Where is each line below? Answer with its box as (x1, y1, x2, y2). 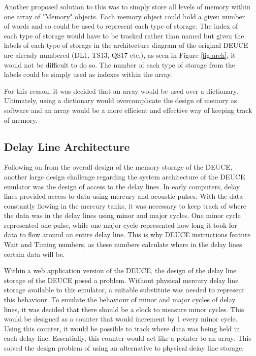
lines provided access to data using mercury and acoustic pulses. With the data (4, 191, 243, 201)
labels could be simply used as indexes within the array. (4, 69, 172, 79)
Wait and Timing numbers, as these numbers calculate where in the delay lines (4, 239, 242, 249)
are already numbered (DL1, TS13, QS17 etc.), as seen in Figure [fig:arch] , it (4, 49, 236, 60)
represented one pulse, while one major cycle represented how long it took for (4, 219, 237, 230)
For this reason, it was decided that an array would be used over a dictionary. (4, 85, 238, 96)
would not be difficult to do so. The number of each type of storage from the (4, 59, 235, 70)
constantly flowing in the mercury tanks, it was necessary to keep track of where (4, 200, 247, 211)
